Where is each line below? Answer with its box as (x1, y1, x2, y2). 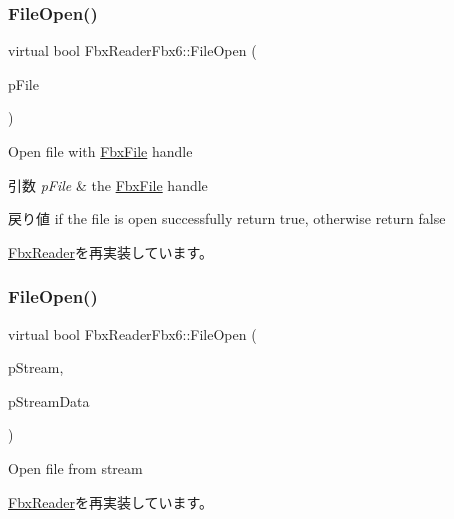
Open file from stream (8, 457, 143, 478)
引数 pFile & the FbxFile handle (8, 174, 208, 195)
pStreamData (8, 390, 90, 411)
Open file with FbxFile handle (8, 141, 193, 161)
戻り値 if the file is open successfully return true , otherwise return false (8, 208, 446, 229)
